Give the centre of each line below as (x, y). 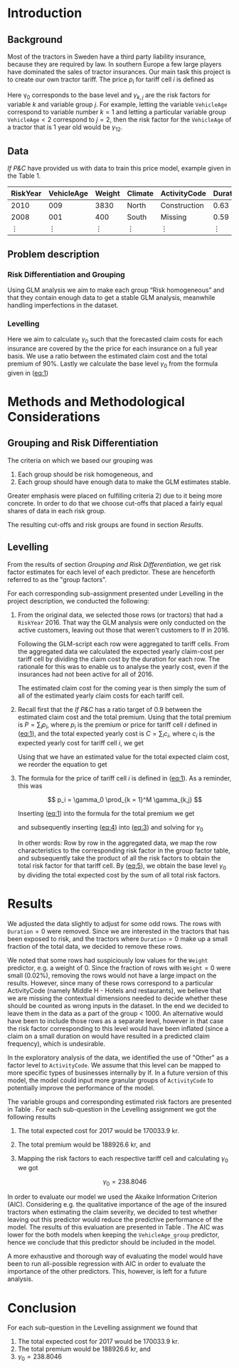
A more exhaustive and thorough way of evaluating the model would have (115, 1256)
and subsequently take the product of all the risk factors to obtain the (119, 857)
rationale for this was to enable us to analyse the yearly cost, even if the (123, 666)
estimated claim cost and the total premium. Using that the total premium (124, 717)
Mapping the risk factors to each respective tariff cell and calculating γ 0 (123, 1159)
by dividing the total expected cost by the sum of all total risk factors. (119, 875)
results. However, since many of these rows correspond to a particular (110, 982)
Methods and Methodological (96, 402)
